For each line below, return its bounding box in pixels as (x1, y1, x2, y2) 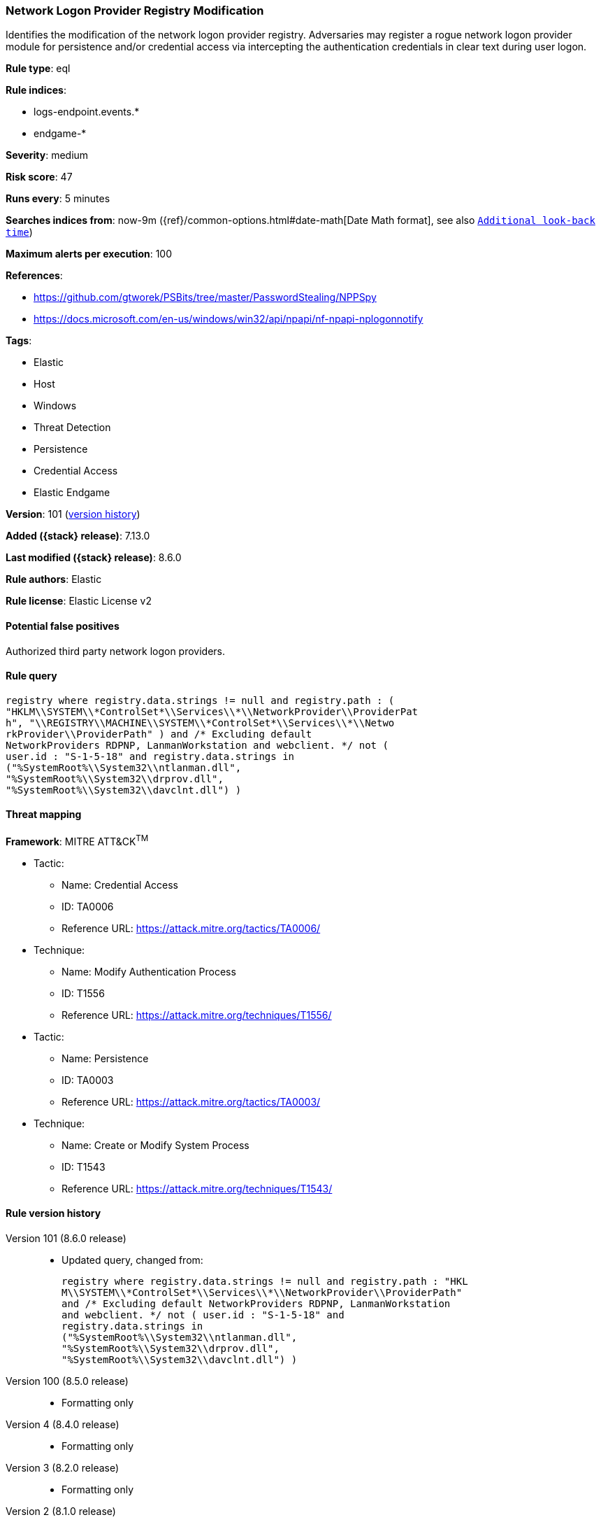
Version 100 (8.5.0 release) (6, 1374, 129, 1387)
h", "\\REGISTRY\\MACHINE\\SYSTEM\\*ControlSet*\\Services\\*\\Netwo (6, 717, 395, 728)
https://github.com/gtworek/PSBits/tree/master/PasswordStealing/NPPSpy (34, 291, 377, 304)
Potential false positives (6, 619, 120, 632)
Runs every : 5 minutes (6, 192, 110, 205)
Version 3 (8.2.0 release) (6, 1461, 120, 1474)
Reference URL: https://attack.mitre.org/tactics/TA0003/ (61, 1095, 321, 1108)
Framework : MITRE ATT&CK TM (6, 833, 149, 847)
